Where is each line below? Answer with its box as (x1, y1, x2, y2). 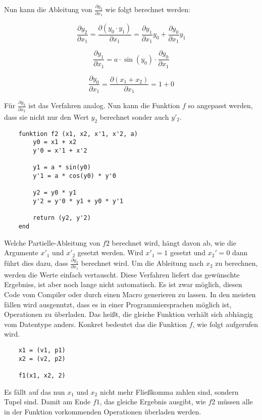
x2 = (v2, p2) (18, 355, 66, 362)
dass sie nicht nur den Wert (4, 112, 89, 122)
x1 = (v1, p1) (18, 347, 66, 354)
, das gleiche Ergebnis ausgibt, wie (99, 396, 206, 407)
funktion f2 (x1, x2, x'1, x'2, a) (18, 130, 138, 137)
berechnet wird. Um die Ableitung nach (81, 258, 204, 268)
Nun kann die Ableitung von (4, 4, 92, 15)
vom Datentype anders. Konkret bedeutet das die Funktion (4, 318, 187, 329)
